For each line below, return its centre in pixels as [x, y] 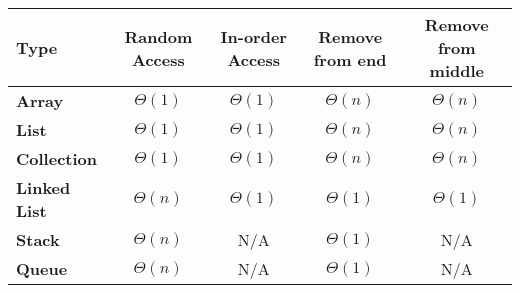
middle [456, 70]
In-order [253, 36]
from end [350, 59]
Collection [56, 158]
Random [158, 36]
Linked [43, 187]
